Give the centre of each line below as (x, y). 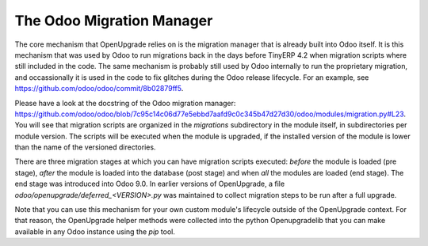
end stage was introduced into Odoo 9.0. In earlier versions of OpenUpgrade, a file (150, 184)
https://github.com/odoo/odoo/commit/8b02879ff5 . (99, 89)
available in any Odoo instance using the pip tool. (95, 231)
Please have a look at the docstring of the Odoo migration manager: (125, 103)
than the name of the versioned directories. (85, 147)
